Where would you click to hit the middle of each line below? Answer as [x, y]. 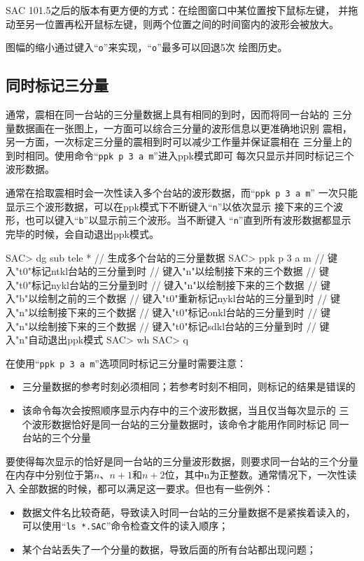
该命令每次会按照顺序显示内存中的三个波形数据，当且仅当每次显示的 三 [185, 410]
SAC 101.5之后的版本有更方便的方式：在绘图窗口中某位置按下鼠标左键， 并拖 [182, 10]
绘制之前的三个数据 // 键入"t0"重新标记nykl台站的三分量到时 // [183, 298]
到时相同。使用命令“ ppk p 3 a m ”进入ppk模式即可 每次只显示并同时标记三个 [180, 155]
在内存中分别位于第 [50, 475]
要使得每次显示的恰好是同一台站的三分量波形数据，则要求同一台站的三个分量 [182, 461]
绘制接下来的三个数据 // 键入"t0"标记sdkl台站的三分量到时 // [177, 326]
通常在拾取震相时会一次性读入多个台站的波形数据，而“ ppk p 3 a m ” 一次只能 [182, 193]
